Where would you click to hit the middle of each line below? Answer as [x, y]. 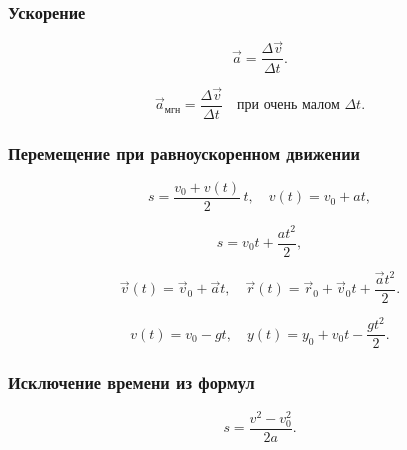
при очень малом [288, 105]
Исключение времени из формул [131, 382]
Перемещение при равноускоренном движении [184, 152]
